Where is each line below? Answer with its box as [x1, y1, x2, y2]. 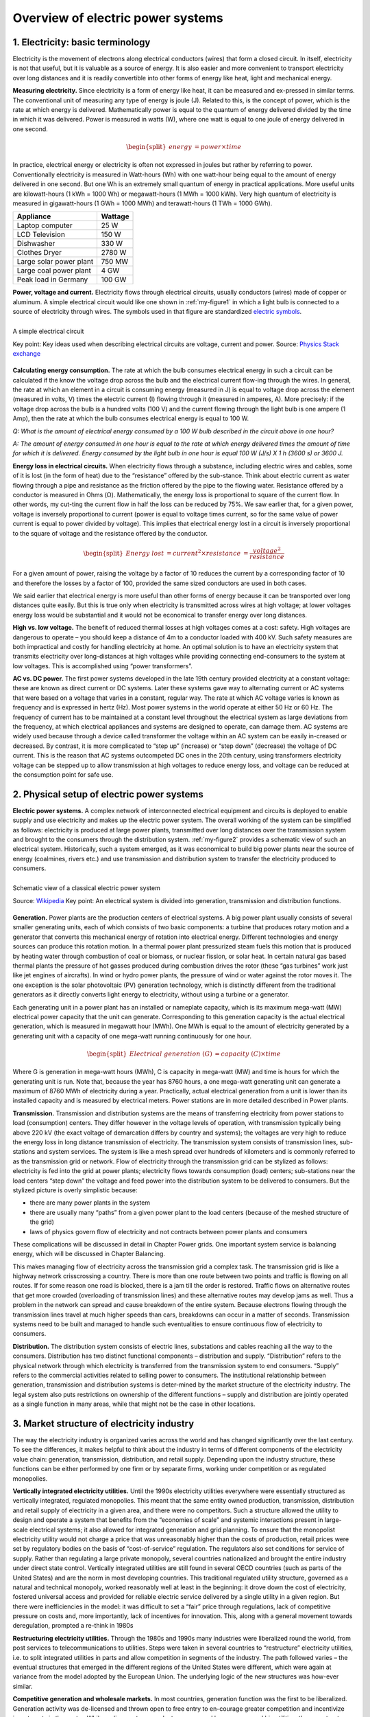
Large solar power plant [16, 257, 94, 266]
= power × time [194, 143, 242, 150]
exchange [12, 350, 41, 358]
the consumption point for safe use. [12, 770, 114, 779]
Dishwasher [16, 239, 56, 249]
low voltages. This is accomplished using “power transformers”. [12, 661, 193, 670]
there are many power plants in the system [29, 1198, 151, 1207]
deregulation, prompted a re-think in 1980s [12, 1622, 134, 1630]
